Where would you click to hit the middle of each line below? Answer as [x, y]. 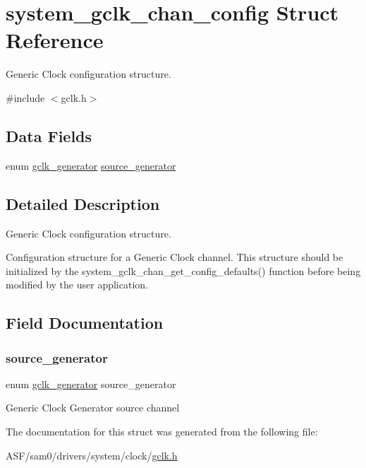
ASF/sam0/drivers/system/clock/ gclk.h [92, 455]
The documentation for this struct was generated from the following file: [162, 432]
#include [25, 97]
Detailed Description [83, 203]
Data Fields [49, 135]
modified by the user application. [77, 285]
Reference [55, 40]
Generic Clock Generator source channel [93, 408]
